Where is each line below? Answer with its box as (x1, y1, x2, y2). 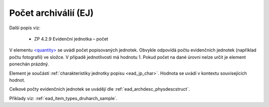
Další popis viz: (9, 25, 41, 31)
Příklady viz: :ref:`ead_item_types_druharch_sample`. (9, 95, 118, 101)
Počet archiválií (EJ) (9, 7, 94, 18)
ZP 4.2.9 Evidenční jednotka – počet (34, 36, 109, 42)
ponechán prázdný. (9, 61, 49, 67)
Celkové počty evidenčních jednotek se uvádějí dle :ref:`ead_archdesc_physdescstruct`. (9, 86, 190, 92)
